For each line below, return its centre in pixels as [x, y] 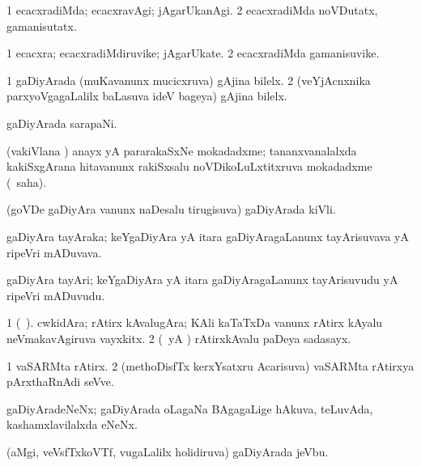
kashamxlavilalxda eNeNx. [72, 424]
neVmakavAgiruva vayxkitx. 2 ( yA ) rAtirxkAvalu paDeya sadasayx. [179, 338]
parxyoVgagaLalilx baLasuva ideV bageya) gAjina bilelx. [147, 96]
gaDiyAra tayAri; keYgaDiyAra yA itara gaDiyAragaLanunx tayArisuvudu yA [202, 280]
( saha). [27, 182]
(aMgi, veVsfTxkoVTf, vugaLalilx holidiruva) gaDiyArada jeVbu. [168, 451]
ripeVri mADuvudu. [56, 295]
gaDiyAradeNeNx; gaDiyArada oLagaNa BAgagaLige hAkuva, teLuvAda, [190, 408]
